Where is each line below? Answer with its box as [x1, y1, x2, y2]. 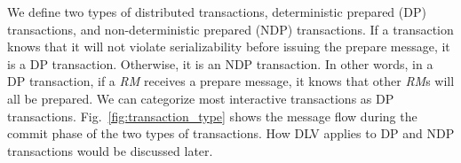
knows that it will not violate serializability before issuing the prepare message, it [7, 37, 450, 56]
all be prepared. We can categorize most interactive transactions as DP [7, 89, 394, 107]
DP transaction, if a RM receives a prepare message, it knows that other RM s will [7, 72, 455, 90]
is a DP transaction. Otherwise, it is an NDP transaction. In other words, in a [7, 54, 433, 73]
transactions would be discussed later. [7, 141, 213, 159]
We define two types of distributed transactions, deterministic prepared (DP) [7, 3, 426, 20]
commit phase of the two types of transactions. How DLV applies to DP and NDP [7, 124, 455, 143]
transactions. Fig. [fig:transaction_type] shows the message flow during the [7, 106, 417, 125]
